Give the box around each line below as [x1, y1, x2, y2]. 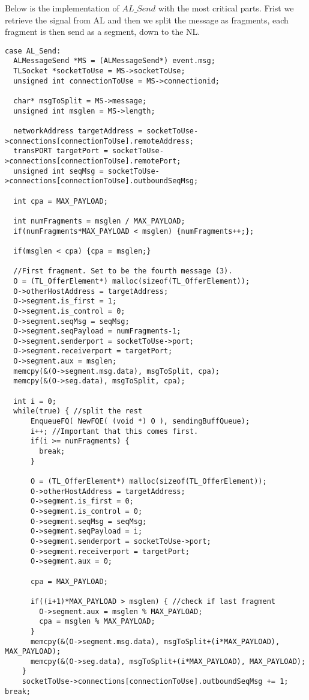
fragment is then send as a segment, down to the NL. [5, 25, 200, 38]
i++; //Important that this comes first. [30, 427, 199, 436]
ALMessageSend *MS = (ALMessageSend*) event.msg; [13, 56, 215, 65]
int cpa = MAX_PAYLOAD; [13, 196, 108, 205]
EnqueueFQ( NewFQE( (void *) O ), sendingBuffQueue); [30, 417, 250, 426]
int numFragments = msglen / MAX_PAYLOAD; [13, 216, 185, 225]
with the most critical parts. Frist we [158, 2, 294, 14]
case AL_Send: [5, 46, 61, 55]
